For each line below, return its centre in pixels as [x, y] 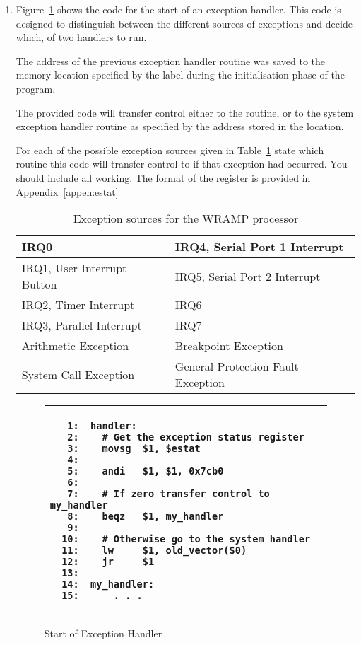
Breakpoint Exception [229, 346]
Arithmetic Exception [75, 346]
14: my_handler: [108, 585]
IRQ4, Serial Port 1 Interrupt [259, 247]
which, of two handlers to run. [81, 37]
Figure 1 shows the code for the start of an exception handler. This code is [178, 9]
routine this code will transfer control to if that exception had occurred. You [182, 164]
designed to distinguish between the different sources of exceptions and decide [184, 23]
